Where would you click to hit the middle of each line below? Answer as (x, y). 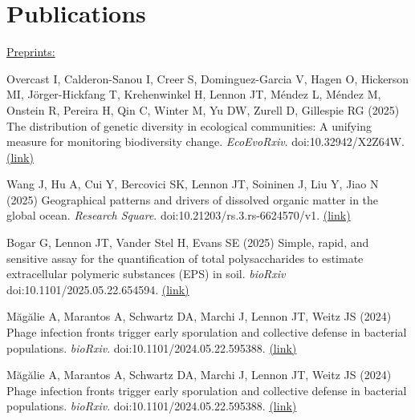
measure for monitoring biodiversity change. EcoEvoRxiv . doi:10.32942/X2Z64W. (205, 141)
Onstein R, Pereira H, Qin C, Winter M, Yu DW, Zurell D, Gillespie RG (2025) (203, 109)
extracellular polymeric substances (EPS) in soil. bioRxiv (146, 274)
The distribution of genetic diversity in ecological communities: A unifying (189, 125)
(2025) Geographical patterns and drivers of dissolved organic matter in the (193, 199)
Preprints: (31, 52)
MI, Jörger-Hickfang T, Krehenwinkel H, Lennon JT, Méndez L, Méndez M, (194, 94)
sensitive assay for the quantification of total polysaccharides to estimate (185, 258)
